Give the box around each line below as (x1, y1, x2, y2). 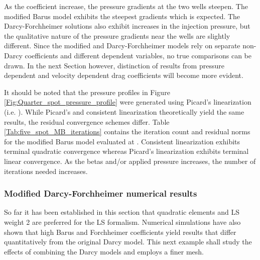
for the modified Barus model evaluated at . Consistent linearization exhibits (4, 136, 240, 146)
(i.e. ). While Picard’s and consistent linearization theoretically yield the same (4, 106, 244, 117)
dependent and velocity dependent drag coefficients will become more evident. (4, 70, 243, 80)
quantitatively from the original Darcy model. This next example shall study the (4, 236, 252, 247)
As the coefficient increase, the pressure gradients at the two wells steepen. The (4, 1, 248, 11)
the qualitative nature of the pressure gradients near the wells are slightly (4, 30, 230, 41)
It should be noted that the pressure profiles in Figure (4, 86, 170, 97)
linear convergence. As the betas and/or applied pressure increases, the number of (4, 155, 256, 166)
